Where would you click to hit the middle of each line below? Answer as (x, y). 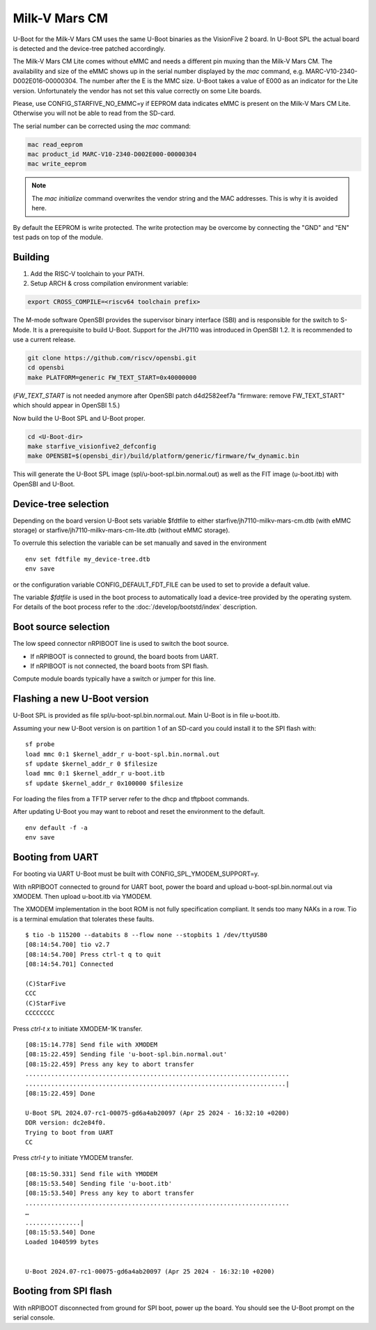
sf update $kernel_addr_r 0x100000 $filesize (104, 783)
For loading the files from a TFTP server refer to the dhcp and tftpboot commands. (131, 799)
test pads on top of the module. (58, 237)
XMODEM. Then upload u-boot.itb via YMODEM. (83, 896)
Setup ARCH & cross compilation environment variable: (109, 284)
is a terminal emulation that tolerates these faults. (84, 919)
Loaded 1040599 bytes (62, 1242)
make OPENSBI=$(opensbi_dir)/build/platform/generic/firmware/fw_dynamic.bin (163, 456)
